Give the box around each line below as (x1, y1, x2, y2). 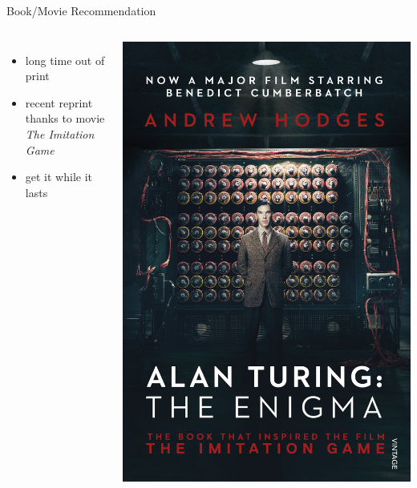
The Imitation (25, 125, 95, 142)
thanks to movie (25, 110, 105, 127)
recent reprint (25, 94, 93, 111)
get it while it (25, 168, 93, 185)
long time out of (25, 51, 105, 68)
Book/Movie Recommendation (6, 2, 156, 18)
